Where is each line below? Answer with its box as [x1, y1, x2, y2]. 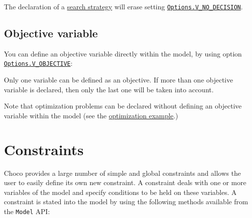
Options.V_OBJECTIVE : [4, 58, 73, 68]
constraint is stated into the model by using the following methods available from [4, 196, 248, 207]
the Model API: [4, 206, 50, 216]
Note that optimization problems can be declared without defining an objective [4, 101, 242, 111]
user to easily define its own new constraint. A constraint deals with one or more [4, 177, 247, 188]
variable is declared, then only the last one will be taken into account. [4, 84, 214, 94]
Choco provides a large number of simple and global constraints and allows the [4, 167, 241, 178]
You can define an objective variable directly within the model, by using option [4, 48, 242, 58]
